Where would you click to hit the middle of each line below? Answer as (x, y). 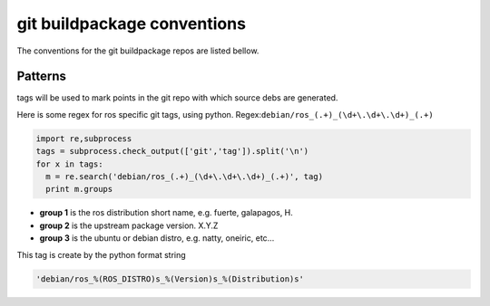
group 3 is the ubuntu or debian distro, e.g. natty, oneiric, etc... (157, 238)
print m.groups (79, 189)
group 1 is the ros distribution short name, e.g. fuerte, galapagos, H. (167, 213)
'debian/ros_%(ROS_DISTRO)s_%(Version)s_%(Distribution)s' (170, 279)
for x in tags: (69, 164)
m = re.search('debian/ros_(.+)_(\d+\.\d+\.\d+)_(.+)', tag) (185, 177)
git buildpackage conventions (132, 24)
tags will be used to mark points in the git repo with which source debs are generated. (177, 98)
